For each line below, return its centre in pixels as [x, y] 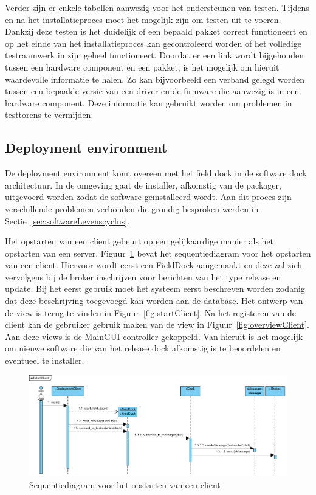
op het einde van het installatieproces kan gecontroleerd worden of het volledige [153, 43]
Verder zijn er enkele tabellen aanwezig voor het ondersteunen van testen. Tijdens [157, 7]
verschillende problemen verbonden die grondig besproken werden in [132, 208]
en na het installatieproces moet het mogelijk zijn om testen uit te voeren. [143, 19]
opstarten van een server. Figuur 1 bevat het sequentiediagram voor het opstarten [158, 253]
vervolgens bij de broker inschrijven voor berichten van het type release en [143, 276]
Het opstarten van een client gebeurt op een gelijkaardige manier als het [139, 241]
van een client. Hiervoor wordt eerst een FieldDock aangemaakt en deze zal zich [153, 265]
